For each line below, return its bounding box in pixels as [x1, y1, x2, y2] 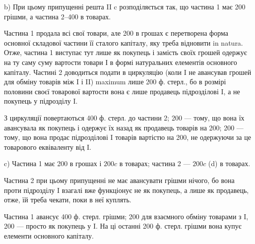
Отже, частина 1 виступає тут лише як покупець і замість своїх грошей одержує [4, 47, 247, 58]
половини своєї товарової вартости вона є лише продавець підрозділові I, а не [4, 86, 240, 96]
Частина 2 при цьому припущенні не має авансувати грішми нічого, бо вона [4, 175, 235, 185]
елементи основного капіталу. [4, 230, 94, 241]
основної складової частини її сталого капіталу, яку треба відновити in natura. [4, 37, 243, 48]
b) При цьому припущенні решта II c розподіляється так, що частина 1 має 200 [4, 1, 246, 11]
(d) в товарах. [208, 158, 251, 169]
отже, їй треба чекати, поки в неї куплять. [4, 194, 131, 205]
